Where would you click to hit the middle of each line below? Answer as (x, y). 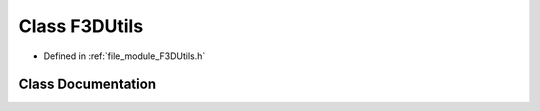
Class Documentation (87, 84)
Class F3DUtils (81, 26)
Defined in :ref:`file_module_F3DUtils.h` (124, 56)
